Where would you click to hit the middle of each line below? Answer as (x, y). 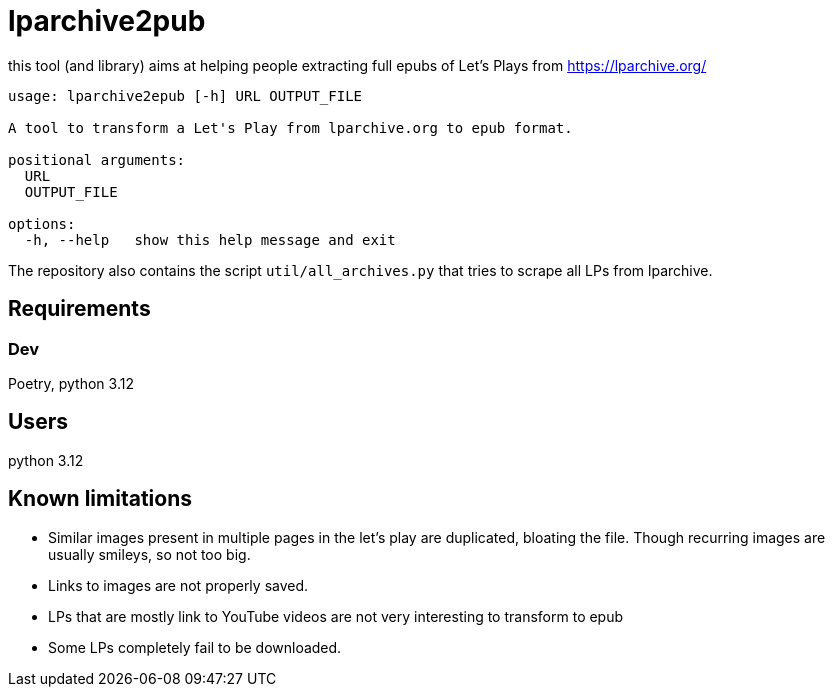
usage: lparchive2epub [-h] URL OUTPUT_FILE (185, 95)
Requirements (79, 309)
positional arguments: (97, 159)
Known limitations (100, 499)
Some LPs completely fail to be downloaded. (195, 647)
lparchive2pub (107, 21)
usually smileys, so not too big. (149, 554)
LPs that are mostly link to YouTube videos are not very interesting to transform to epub (336, 616)
